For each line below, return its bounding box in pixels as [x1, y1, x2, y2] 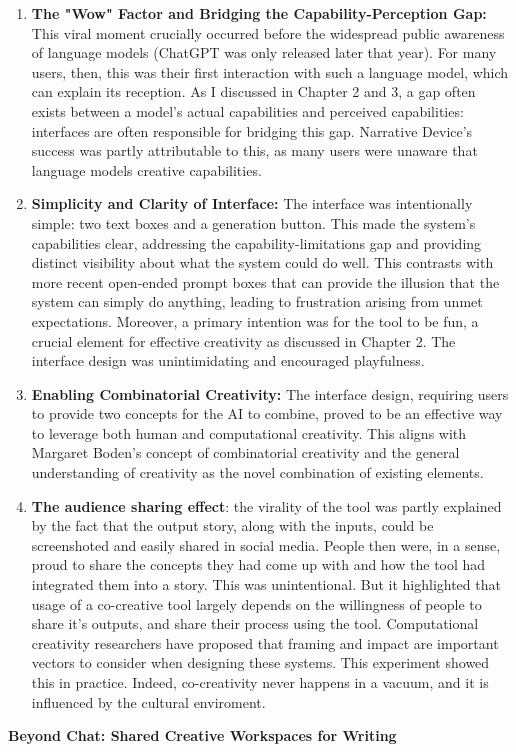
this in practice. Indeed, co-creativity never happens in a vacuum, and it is [31, 672, 489, 692]
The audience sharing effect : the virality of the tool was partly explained [31, 495, 502, 516]
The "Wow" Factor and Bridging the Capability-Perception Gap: [31, 3, 487, 23]
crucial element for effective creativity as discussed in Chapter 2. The [31, 330, 456, 351]
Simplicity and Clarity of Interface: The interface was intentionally [31, 193, 473, 214]
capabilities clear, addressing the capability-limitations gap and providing [31, 232, 482, 253]
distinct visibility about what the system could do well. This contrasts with [31, 252, 494, 273]
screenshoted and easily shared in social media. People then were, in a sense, [31, 534, 501, 555]
